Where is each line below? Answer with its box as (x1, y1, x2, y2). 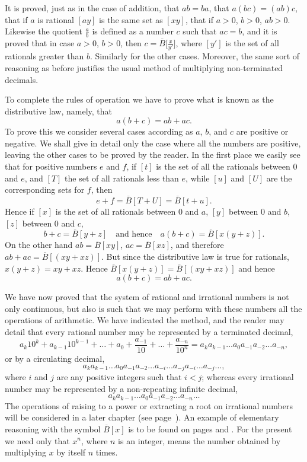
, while (186, 171, 210, 184)
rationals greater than (5, 50, 84, 62)
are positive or (236, 125, 289, 138)
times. (95, 446, 118, 458)
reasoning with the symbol (5, 422, 101, 435)
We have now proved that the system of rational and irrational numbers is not (5, 291, 289, 303)
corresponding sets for (5, 183, 85, 196)
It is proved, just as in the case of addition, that (5, 2, 180, 14)
